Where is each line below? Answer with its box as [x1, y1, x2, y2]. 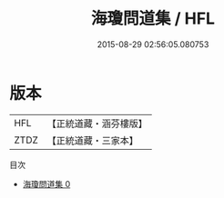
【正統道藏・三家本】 [46, 134, 139, 146]
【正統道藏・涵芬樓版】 [46, 117, 148, 130]
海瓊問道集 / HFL [90, 8, 216, 29]
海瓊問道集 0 [22, 178, 71, 189]
